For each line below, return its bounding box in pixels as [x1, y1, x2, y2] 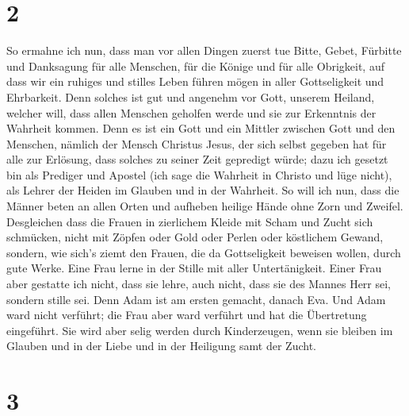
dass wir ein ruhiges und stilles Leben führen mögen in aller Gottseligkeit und [6, 73, 384, 90]
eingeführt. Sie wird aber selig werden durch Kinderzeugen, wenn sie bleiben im [6, 322, 393, 338]
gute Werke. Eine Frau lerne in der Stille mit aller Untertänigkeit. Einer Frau [6, 260, 382, 276]
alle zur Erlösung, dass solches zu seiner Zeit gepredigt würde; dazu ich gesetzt [6, 151, 388, 168]
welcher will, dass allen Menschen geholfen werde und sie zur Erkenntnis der [6, 104, 377, 121]
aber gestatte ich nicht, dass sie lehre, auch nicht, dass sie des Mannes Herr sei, [6, 275, 392, 292]
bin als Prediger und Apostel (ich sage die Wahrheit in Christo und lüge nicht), [6, 166, 392, 183]
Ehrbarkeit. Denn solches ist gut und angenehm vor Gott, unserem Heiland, [6, 88, 375, 105]
